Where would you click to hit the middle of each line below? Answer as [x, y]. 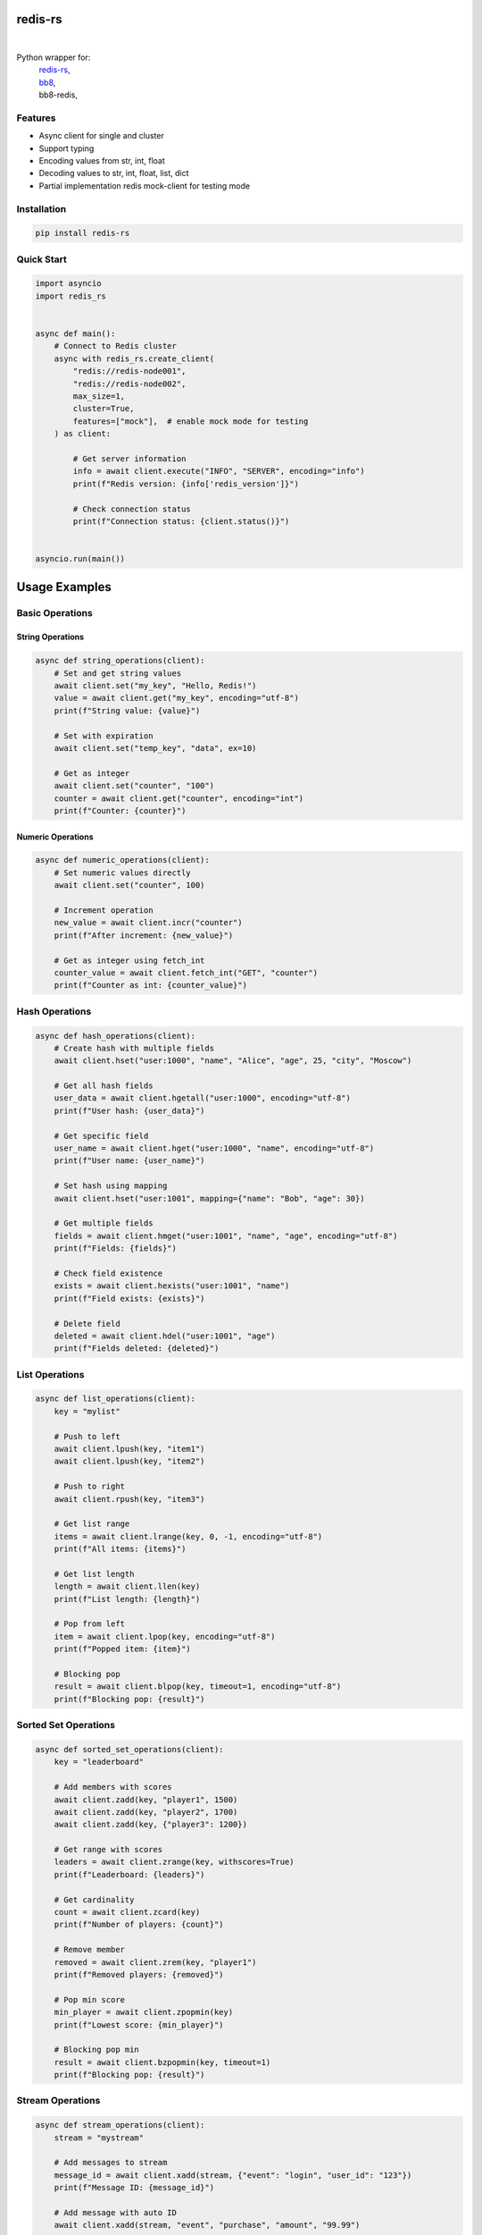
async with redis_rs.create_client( [134, 358]
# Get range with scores [108, 1850]
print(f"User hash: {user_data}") [129, 1110]
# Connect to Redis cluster [116, 346]
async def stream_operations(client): [120, 2125]
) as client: [83, 434]
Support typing [66, 148]
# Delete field [87, 1324]
